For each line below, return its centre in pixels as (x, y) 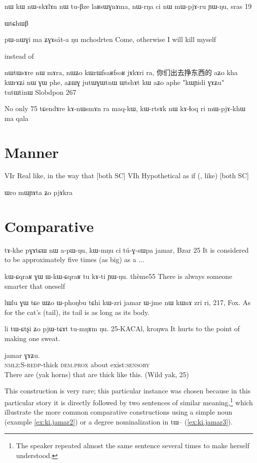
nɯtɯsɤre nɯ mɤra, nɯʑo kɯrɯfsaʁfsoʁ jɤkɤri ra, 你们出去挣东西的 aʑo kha (121, 72)
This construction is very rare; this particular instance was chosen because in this (128, 391)
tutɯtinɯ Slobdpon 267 (40, 92)
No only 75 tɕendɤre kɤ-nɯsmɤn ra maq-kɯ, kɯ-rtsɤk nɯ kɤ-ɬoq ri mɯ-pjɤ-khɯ (125, 108)
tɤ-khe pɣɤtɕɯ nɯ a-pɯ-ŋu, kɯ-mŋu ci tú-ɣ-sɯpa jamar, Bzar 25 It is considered (127, 250)
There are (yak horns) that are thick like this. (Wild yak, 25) (97, 374)
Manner (32, 152)
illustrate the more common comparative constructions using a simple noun (118, 412)
